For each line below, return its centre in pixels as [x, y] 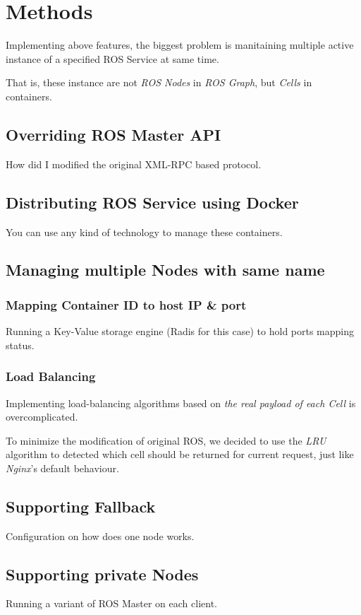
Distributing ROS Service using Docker [152, 202]
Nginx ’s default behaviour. [62, 468]
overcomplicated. [42, 417]
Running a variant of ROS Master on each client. [111, 603]
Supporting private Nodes [102, 574]
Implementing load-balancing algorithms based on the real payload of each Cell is [181, 403]
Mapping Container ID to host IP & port [126, 304]
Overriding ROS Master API [114, 134]
